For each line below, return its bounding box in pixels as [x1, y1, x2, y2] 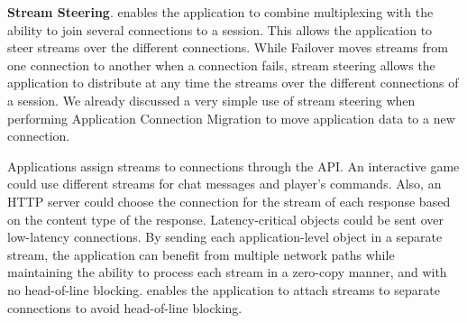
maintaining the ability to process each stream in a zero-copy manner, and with [7, 263, 447, 281]
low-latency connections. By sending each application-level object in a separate [7, 227, 443, 246]
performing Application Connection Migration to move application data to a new [7, 108, 455, 127]
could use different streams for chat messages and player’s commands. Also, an [7, 174, 442, 193]
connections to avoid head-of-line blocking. [7, 298, 243, 317]
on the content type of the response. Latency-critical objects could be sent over [7, 209, 444, 228]
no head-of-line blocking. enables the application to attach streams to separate [7, 280, 440, 299]
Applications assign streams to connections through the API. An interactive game [7, 156, 460, 175]
